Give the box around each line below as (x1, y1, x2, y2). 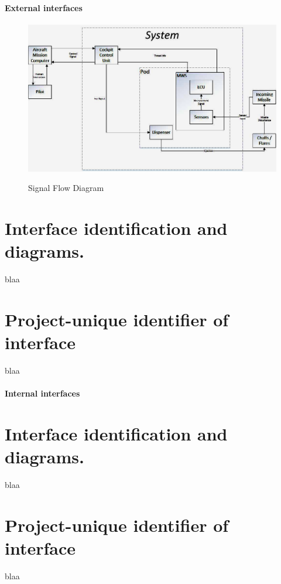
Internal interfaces (5, 387, 80, 399)
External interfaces (5, 1, 83, 13)
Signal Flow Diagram (28, 182, 104, 194)
